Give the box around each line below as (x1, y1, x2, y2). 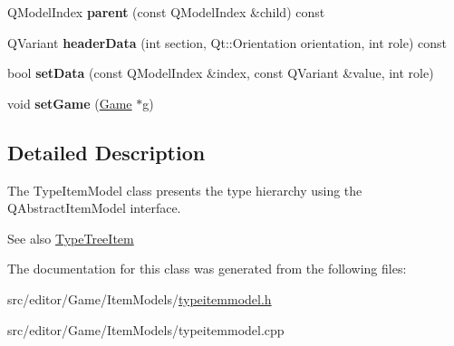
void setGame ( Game (7, 93, 132, 112)
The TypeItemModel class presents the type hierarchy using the (7, 180, 362, 199)
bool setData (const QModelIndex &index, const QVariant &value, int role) (7, 63, 434, 82)
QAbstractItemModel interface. (7, 198, 181, 217)
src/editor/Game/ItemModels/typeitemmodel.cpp (7, 320, 285, 339)
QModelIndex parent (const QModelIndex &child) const (7, 3, 325, 21)
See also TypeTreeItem (7, 228, 134, 247)
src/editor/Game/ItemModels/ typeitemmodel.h (7, 289, 272, 308)
